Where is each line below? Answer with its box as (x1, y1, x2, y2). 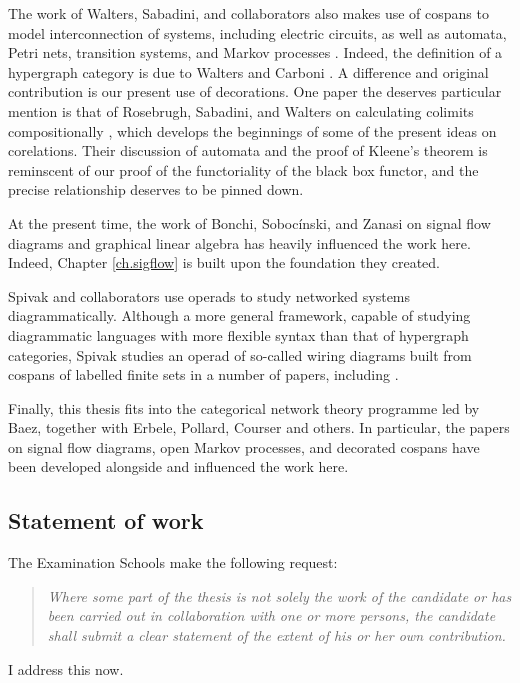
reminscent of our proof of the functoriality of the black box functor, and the (8, 159, 479, 180)
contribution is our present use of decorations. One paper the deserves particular (8, 81, 502, 102)
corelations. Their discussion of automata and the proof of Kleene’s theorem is (8, 140, 488, 161)
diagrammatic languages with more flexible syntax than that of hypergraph (8, 324, 469, 345)
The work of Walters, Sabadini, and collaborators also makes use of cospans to (8, 3, 489, 23)
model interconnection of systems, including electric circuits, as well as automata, (8, 22, 507, 43)
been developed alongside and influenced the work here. (8, 456, 349, 477)
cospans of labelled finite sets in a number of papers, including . (8, 364, 399, 385)
